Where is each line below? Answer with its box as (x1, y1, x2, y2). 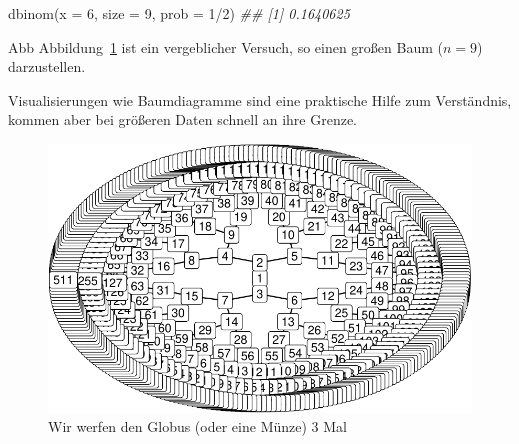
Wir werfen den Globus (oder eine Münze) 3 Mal (48, 416, 347, 437)
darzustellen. (8, 56, 86, 77)
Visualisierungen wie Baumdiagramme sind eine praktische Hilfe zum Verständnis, (8, 89, 512, 110)
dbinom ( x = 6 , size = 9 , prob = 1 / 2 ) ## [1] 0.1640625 (8, 3, 350, 23)
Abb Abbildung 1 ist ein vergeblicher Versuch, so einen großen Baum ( (8, 36, 443, 57)
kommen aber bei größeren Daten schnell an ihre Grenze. (8, 109, 357, 130)
